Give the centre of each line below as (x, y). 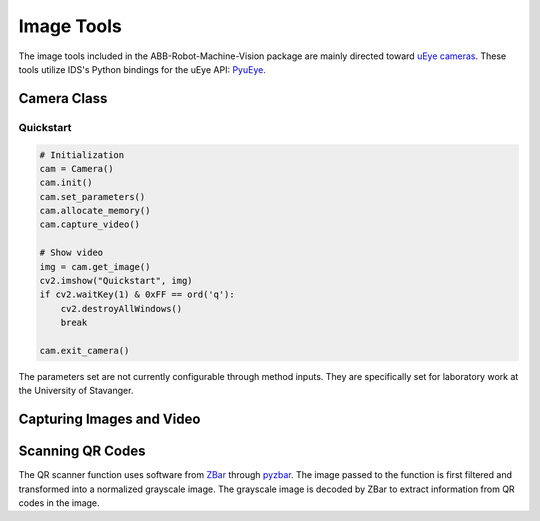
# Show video (71, 253)
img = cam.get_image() (95, 266)
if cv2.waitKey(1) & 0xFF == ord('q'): (137, 294)
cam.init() (66, 183)
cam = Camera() (76, 168)
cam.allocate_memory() (95, 211)
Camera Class (63, 98)
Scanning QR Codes (82, 451)
